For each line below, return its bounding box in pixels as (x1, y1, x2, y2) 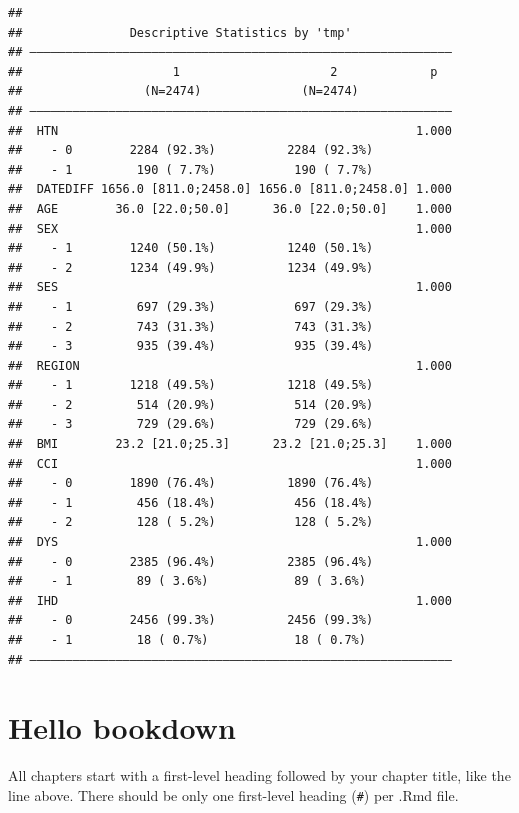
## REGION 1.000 (8, 358, 452, 373)
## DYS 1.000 (8, 535, 452, 550)
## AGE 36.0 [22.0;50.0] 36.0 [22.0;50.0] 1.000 (8, 201, 452, 216)
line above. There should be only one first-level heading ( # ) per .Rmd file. (8, 784, 459, 805)
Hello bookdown (8, 707, 236, 748)
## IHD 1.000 (8, 593, 452, 608)
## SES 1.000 (8, 280, 452, 295)
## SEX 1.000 (8, 221, 452, 236)
